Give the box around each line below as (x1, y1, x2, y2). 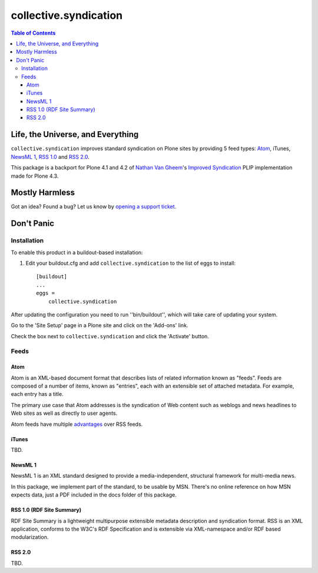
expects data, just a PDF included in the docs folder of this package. (11, 491, 177, 498)
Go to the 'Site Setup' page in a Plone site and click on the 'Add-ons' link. (11, 322, 188, 329)
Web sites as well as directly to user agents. (11, 409, 118, 417)
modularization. (11, 534, 49, 541)
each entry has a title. (11, 391, 64, 398)
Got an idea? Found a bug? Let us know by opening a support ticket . (11, 203, 177, 210)
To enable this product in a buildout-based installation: (11, 249, 144, 256)
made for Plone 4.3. (11, 172, 59, 179)
